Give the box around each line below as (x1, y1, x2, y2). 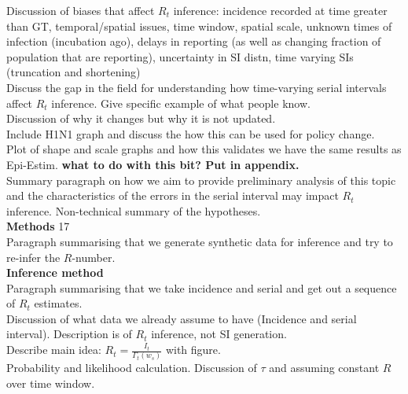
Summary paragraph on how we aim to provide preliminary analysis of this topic (6, 171, 396, 188)
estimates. (34, 295, 83, 311)
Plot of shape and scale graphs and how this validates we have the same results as (6, 141, 402, 157)
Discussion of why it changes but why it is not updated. (6, 110, 276, 127)
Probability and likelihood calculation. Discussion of (6, 359, 257, 376)
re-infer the (6, 249, 61, 265)
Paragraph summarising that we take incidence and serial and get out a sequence (6, 279, 397, 296)
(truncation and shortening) (6, 64, 141, 80)
